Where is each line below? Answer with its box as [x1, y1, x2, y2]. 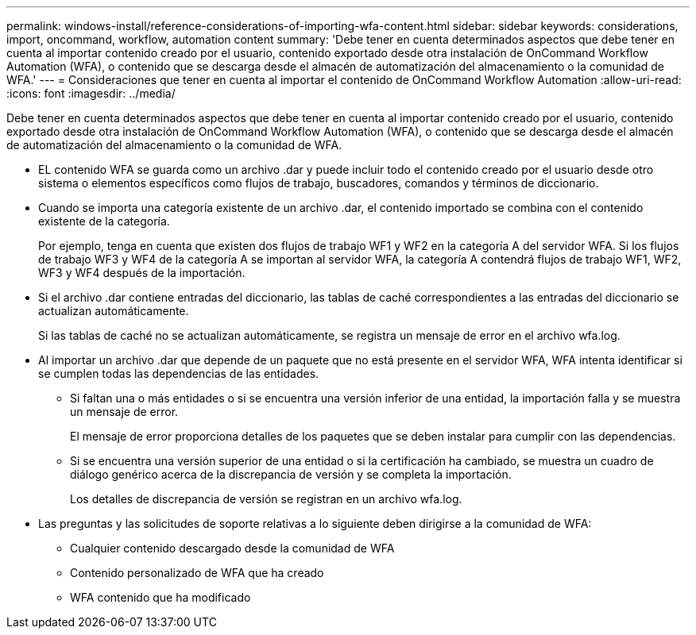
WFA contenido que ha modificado [70, 591, 251, 604]
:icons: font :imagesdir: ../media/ [6, 87, 176, 100]
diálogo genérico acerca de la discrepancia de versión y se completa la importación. [70, 468, 512, 481]
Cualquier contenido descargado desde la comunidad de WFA [70, 541, 395, 555]
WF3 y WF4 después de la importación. [38, 266, 246, 279]
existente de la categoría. [38, 214, 170, 228]
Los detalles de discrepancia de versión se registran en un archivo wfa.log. [70, 492, 462, 506]
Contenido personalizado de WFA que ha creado [70, 566, 324, 579]
